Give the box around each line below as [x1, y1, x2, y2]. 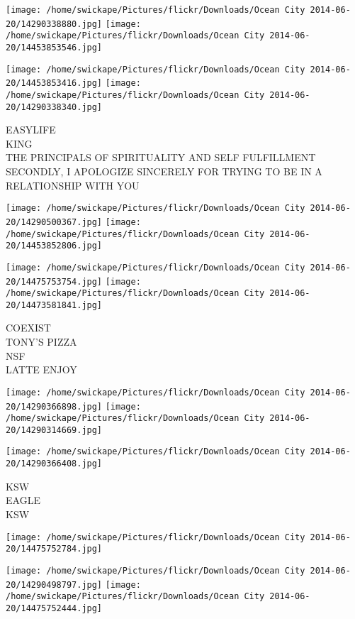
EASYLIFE [6, 122, 56, 137]
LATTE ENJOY [6, 362, 77, 377]
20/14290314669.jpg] [6, 424, 103, 435]
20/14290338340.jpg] [6, 102, 103, 112]
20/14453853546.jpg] [6, 42, 103, 53]
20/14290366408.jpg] [6, 459, 103, 469]
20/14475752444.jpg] [6, 603, 103, 613]
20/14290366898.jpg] [6, 401, 103, 412]
